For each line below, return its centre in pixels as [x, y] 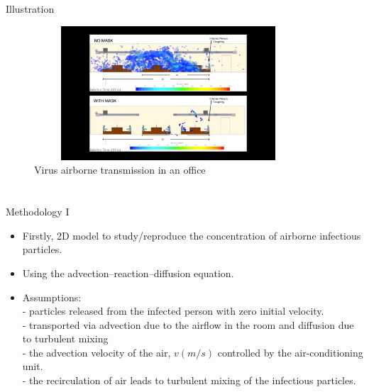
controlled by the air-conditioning [290, 352]
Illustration [30, 9]
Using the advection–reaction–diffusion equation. [128, 273]
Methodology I [38, 212]
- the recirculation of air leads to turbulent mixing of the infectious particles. [189, 380]
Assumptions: [52, 297]
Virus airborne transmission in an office [120, 170]
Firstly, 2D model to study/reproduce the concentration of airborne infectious [192, 235]
